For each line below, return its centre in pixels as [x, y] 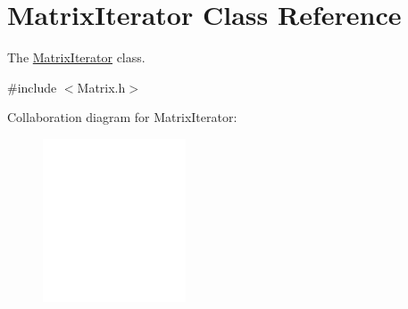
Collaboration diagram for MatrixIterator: [122, 117]
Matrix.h [101, 87]
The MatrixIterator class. [76, 57]
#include [32, 87]
